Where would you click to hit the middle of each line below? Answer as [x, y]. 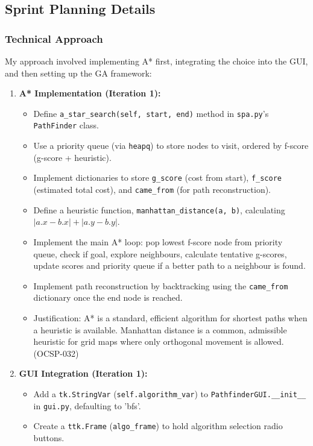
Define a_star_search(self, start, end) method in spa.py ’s [151, 113]
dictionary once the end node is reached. [108, 297]
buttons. [49, 437]
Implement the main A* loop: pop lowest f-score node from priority [158, 241]
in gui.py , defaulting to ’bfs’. [87, 405]
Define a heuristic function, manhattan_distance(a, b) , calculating [159, 209]
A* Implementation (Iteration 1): [90, 93]
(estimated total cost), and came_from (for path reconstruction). [152, 189]
